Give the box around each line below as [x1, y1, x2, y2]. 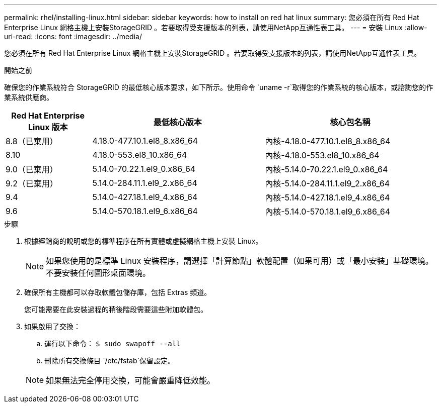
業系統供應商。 [4, 93, 53, 101]
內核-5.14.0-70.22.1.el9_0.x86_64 [265, 164, 388, 174]
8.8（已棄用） [6, 136, 58, 146]
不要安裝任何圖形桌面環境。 [46, 268, 151, 278]
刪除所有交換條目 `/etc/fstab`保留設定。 [44, 356, 175, 365]
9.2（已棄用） [6, 178, 58, 188]
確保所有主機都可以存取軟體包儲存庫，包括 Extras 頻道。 [24, 288, 211, 296]
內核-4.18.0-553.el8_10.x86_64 [265, 150, 380, 160]
